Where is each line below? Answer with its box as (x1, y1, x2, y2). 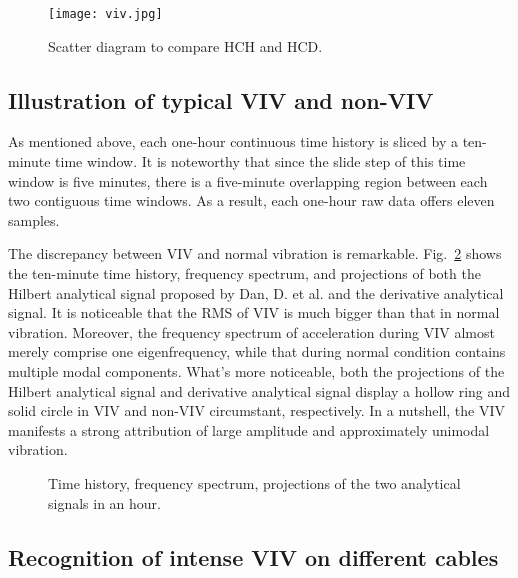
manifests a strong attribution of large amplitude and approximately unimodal (8, 419, 490, 440)
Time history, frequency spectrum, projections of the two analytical (48, 472, 461, 493)
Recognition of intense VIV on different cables (8, 541, 499, 572)
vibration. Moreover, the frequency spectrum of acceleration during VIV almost (8, 321, 495, 342)
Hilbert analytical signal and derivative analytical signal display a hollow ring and (8, 380, 511, 401)
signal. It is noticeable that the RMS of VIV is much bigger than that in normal (8, 302, 500, 323)
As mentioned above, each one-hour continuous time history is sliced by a (8, 131, 458, 152)
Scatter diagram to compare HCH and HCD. (48, 35, 323, 56)
